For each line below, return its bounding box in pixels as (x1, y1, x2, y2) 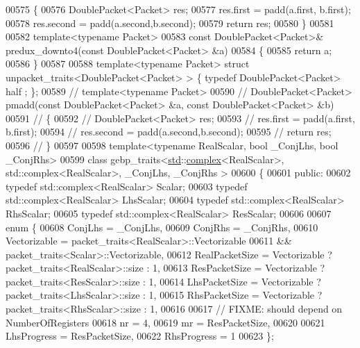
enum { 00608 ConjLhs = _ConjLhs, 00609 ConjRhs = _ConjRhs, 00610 (6, 219, 318, 234)
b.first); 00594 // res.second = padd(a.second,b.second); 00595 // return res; (6, 124, 332, 139)
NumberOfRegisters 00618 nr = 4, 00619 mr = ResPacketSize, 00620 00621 (6, 315, 325, 329)
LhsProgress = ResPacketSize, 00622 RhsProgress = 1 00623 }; (6, 329, 274, 343)
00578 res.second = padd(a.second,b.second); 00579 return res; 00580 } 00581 (6, 15, 334, 30)
